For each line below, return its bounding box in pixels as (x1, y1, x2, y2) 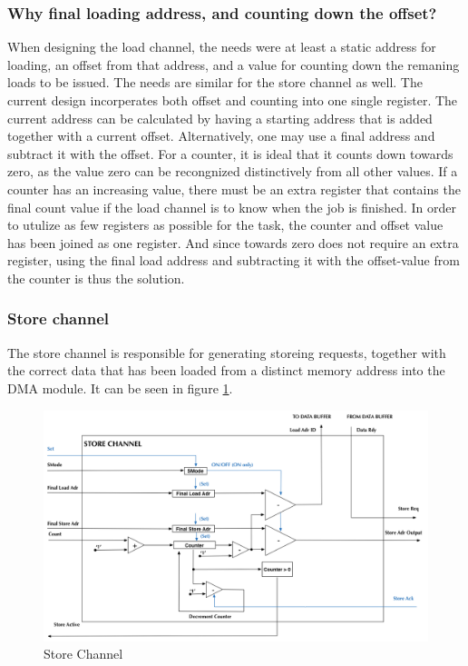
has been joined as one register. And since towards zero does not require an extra (7, 233, 459, 252)
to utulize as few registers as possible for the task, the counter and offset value (7, 215, 444, 234)
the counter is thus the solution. (7, 268, 185, 287)
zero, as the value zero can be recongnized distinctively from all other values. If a (7, 162, 458, 181)
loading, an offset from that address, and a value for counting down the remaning (7, 55, 460, 74)
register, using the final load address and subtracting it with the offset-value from (7, 251, 460, 270)
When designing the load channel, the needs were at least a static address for (7, 37, 436, 56)
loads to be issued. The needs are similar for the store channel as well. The (7, 73, 423, 92)
